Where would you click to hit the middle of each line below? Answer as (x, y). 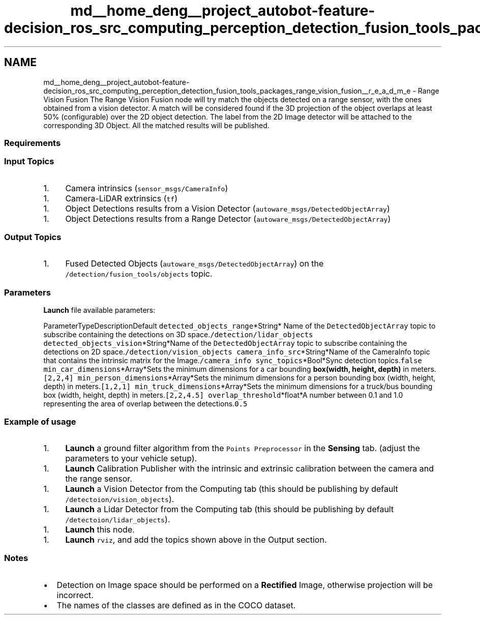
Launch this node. (100, 529)
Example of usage (40, 421)
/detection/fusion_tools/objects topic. (139, 274)
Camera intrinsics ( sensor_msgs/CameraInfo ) (147, 188)
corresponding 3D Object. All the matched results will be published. (156, 125)
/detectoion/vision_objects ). (120, 499)
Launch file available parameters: (99, 310)
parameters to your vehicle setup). (131, 458)
